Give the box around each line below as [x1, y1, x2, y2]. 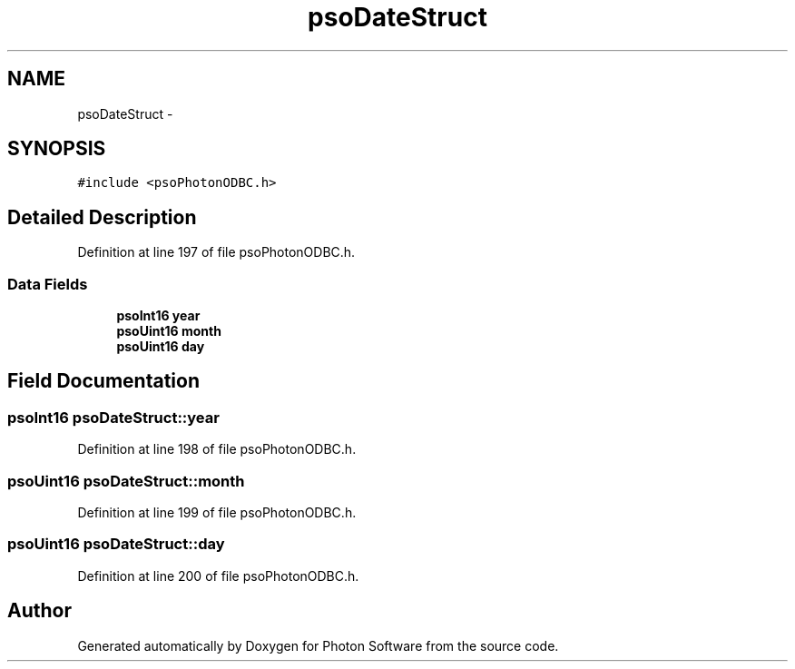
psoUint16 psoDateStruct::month [7, 471, 245, 490]
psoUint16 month [116, 323, 221, 339]
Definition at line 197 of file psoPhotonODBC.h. [77, 244, 356, 261]
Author [7, 599, 72, 623]
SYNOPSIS [7, 137, 106, 161]
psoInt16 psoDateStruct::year [7, 408, 220, 427]
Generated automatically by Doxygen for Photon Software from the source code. [77, 637, 559, 654]
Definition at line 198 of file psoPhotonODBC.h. [77, 441, 357, 457]
